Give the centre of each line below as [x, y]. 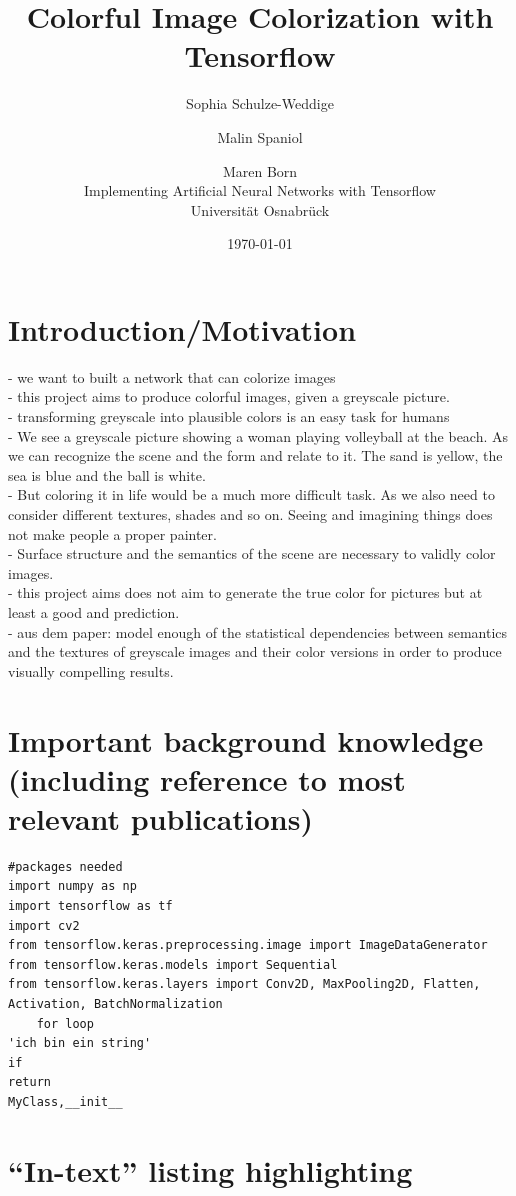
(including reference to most [207, 778]
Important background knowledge [246, 739]
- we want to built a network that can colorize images [172, 376]
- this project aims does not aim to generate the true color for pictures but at [245, 592]
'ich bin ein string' [80, 1043]
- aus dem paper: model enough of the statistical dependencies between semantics [257, 631]
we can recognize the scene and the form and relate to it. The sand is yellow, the [255, 455]
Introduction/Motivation [182, 328]
